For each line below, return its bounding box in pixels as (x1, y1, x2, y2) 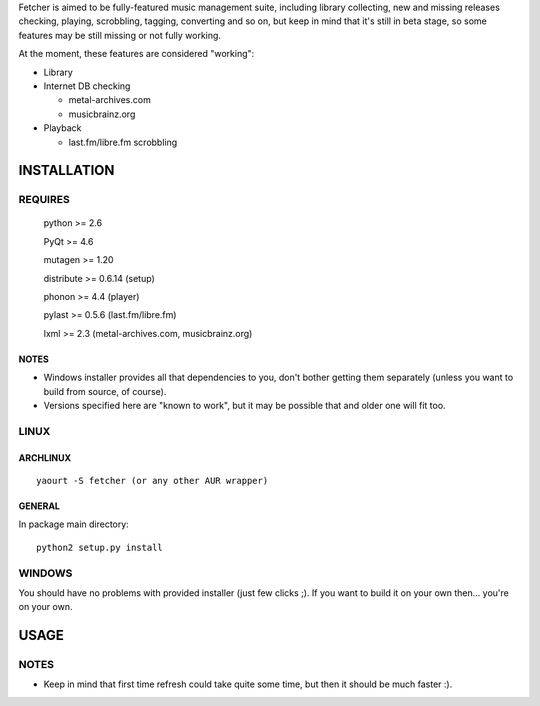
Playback (43, 122, 82, 134)
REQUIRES (18, 193, 70, 207)
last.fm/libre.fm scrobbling (68, 136, 178, 148)
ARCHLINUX (18, 451, 72, 464)
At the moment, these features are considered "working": (18, 48, 255, 60)
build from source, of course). (43, 385, 167, 397)
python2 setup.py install (36, 541, 164, 553)
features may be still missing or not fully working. (18, 29, 222, 41)
